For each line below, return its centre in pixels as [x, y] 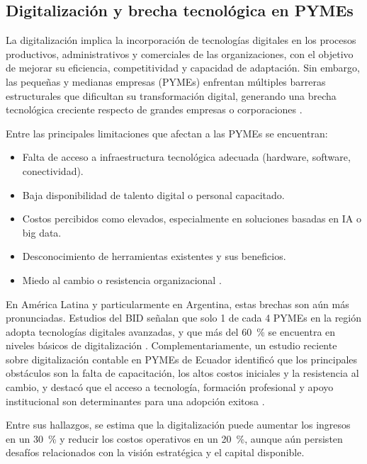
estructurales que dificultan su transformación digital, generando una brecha [171, 95]
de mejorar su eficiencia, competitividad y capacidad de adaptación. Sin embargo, [183, 68]
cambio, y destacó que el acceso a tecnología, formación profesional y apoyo [170, 387]
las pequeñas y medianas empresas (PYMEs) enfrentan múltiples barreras [166, 81]
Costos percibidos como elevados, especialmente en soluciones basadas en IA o [192, 219]
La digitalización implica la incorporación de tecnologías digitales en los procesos [181, 40]
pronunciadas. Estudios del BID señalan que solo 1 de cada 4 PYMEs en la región [184, 318]
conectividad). [53, 170]
